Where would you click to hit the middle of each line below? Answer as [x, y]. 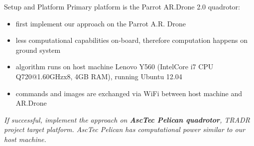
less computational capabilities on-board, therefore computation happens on [131, 40]
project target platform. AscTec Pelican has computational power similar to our [125, 129]
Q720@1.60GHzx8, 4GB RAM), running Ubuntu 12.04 [99, 76]
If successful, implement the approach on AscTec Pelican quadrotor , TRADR [127, 119]
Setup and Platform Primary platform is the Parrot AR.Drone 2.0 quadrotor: [122, 6]
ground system [38, 50]
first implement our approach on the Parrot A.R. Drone [101, 23]
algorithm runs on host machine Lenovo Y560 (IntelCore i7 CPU [115, 67]
